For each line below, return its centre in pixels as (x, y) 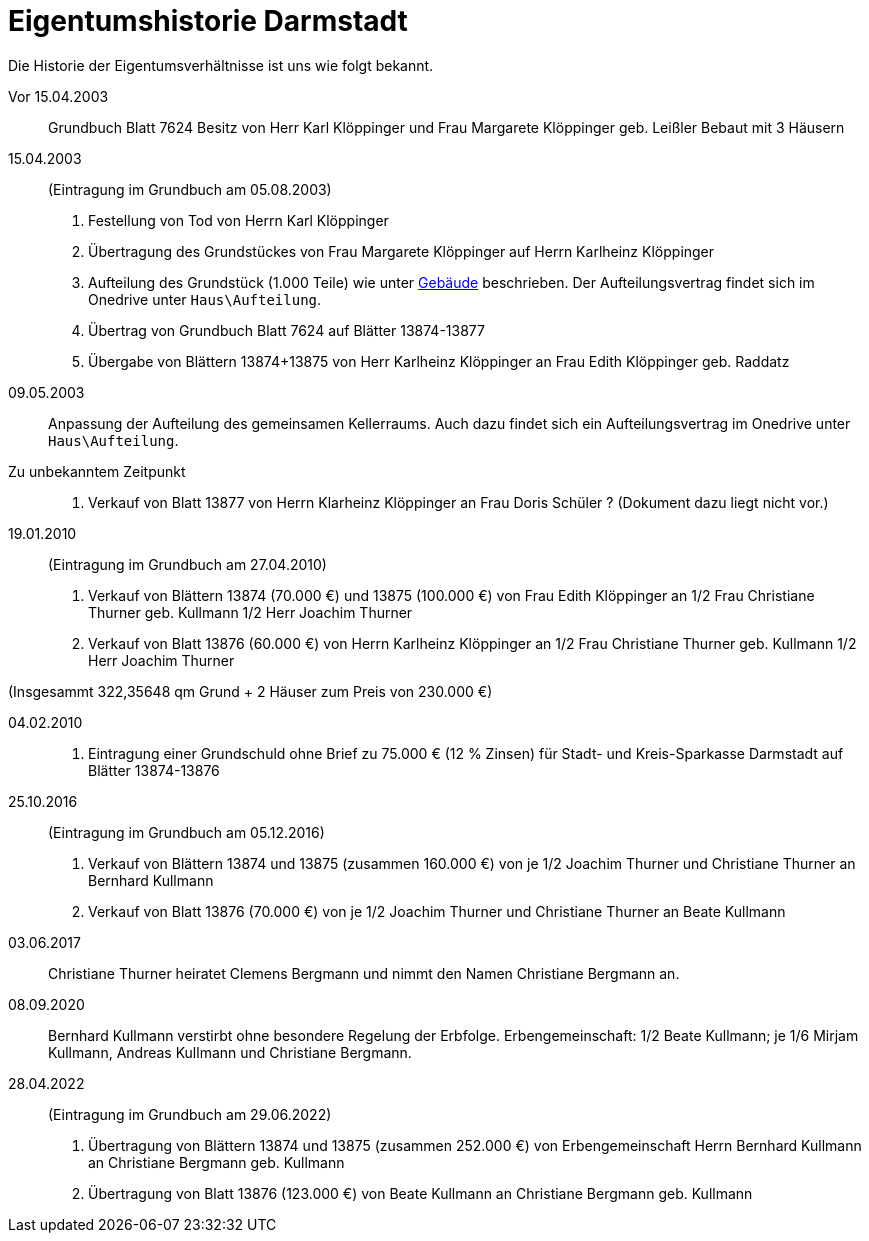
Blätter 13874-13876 (154, 770)
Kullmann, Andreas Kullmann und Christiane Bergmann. (230, 1052)
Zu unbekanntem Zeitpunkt (97, 471)
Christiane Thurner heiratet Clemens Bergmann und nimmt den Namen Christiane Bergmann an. (364, 973)
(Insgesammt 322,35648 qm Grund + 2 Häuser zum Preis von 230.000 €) (250, 691)
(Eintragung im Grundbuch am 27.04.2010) (187, 564)
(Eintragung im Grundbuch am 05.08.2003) (190, 189)
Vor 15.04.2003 (58, 96)
